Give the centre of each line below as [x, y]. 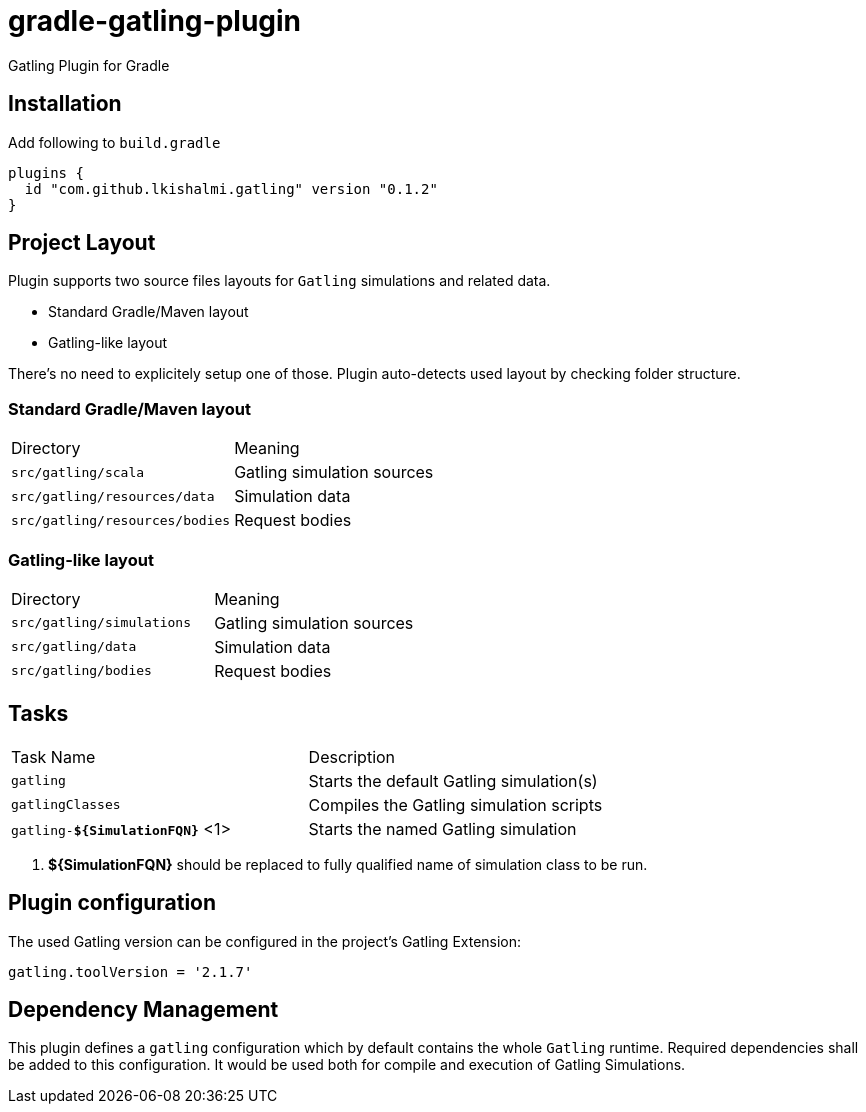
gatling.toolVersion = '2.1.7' [130, 971]
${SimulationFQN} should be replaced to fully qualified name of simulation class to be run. [348, 864]
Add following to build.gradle [114, 142]
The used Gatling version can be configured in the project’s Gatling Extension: [265, 941]
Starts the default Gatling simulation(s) [453, 780]
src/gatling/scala [78, 472]
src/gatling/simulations [101, 623]
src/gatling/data [74, 647]
